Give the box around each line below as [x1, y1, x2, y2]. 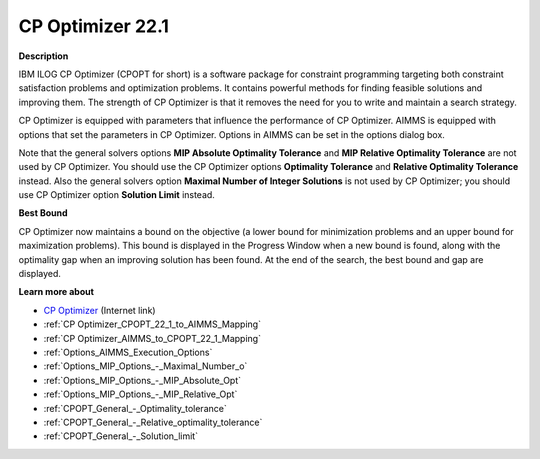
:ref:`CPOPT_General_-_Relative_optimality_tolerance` [43, 416, 263, 428]
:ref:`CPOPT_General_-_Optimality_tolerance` [43, 402, 227, 414]
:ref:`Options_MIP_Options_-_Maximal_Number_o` [43, 360, 248, 372]
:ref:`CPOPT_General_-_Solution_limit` [43, 430, 199, 442]
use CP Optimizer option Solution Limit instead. [18, 189, 215, 201]
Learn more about [18, 286, 95, 298]
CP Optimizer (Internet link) [43, 304, 156, 316]
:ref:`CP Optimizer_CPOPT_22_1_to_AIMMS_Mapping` [43, 318, 262, 330]
